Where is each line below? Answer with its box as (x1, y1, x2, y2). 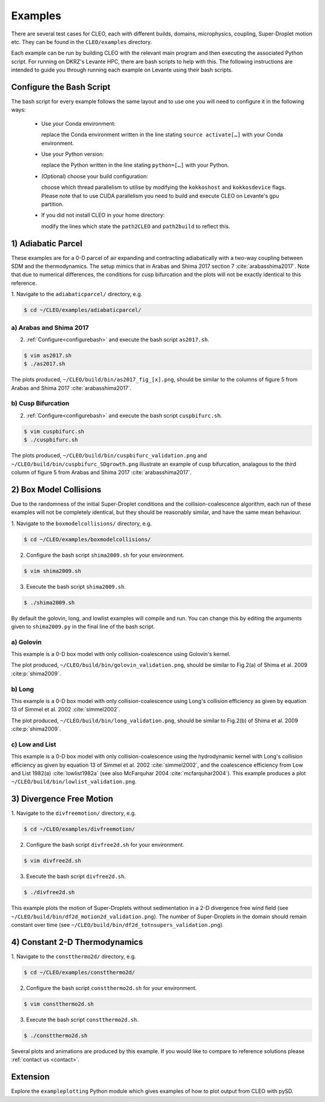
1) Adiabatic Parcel (11, 238, 82, 249)
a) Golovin (11, 638, 42, 646)
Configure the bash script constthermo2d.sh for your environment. (26, 984, 197, 991)
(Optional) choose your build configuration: (41, 172, 149, 180)
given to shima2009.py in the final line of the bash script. (11, 623, 155, 630)
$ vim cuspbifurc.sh (23, 428, 84, 435)
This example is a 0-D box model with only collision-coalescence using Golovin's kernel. (11, 651, 231, 658)
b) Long (11, 685, 34, 693)
